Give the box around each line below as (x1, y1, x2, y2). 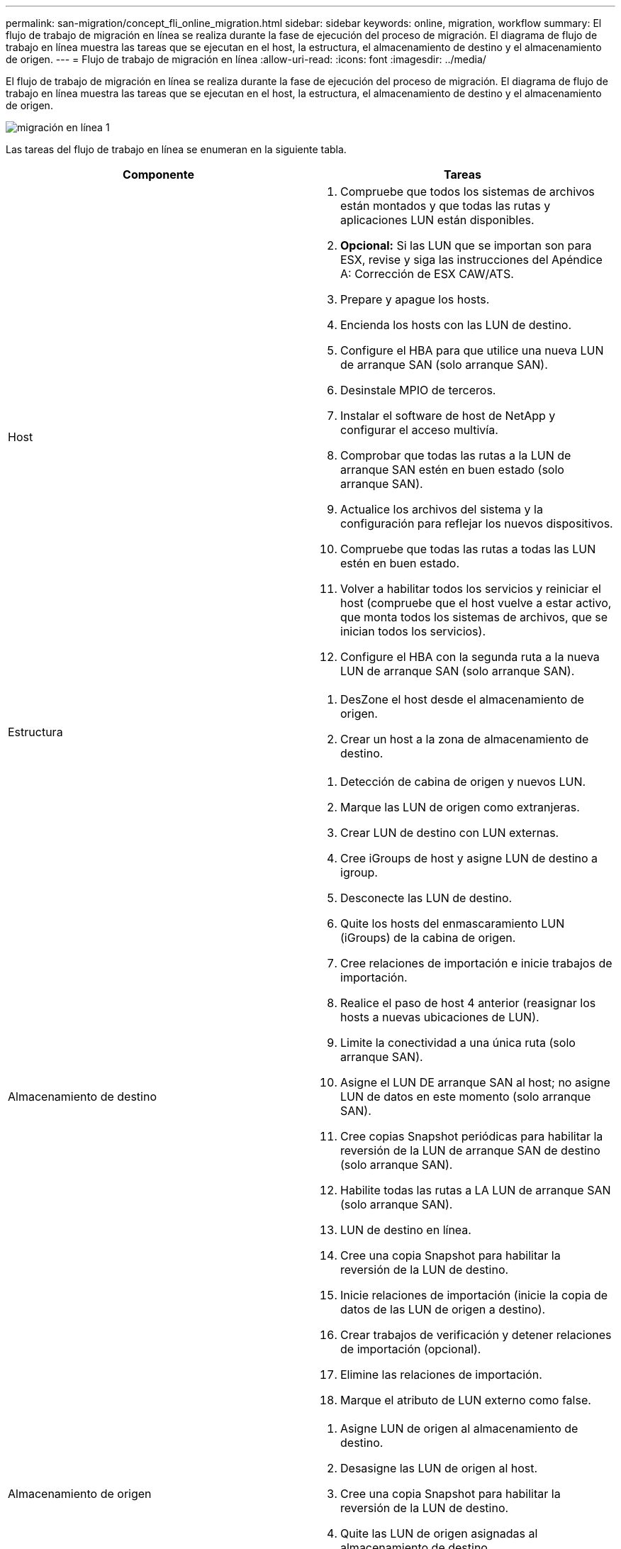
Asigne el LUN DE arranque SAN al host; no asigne (340, 1075, 610, 1089)
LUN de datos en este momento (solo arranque (340, 1089, 591, 1104)
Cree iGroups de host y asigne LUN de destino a (340, 851, 598, 865)
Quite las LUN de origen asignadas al (340, 1526, 538, 1540)
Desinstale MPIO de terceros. (340, 383, 496, 397)
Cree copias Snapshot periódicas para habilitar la (340, 1129, 603, 1143)
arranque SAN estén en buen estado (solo (340, 462, 564, 477)
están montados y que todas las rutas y (340, 199, 551, 213)
